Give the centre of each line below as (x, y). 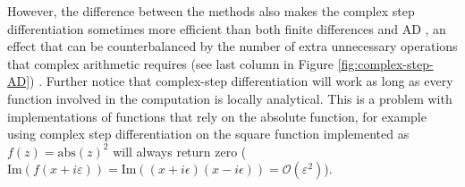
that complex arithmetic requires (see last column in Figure (170, 63)
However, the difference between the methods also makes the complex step (211, 11)
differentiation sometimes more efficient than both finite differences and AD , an (227, 28)
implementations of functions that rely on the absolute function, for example (217, 116)
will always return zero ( (180, 151)
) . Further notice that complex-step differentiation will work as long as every (241, 81)
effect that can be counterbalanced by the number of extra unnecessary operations (232, 46)
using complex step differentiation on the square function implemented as (208, 134)
